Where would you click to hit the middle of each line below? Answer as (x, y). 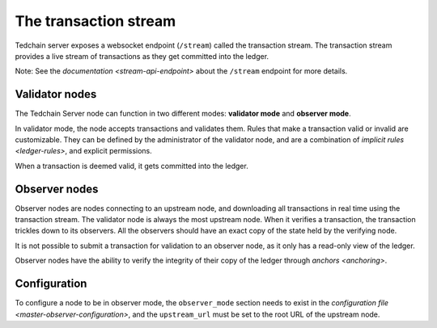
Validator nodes (56, 94)
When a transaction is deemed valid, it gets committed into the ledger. (132, 166)
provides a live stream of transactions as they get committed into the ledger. (142, 56)
